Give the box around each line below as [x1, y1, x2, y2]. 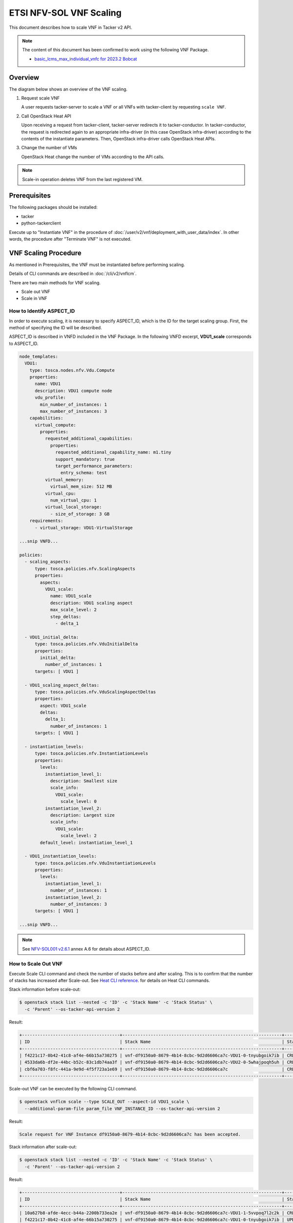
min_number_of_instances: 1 [40, 402, 107, 407]
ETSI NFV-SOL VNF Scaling [9, 7, 122, 18]
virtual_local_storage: [44, 504, 102, 510]
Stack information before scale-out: [9, 986, 81, 993]
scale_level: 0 [60, 799, 97, 804]
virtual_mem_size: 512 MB [50, 484, 112, 489]
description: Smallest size [50, 778, 117, 784]
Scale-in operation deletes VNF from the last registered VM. [22, 176, 143, 182]
